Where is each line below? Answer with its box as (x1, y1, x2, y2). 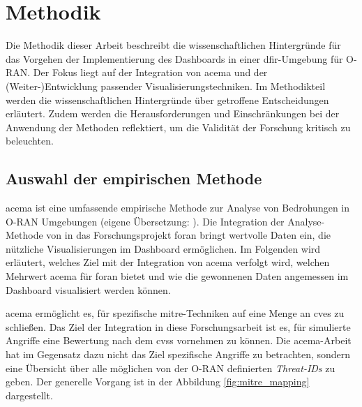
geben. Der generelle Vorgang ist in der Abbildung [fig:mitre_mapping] (6, 374, 310, 389)
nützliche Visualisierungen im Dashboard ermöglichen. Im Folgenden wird (6, 241, 321, 256)
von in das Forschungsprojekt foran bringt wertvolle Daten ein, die (46, 228, 331, 242)
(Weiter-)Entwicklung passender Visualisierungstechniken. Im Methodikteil (6, 78, 326, 93)
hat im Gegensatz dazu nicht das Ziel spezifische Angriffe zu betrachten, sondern (6, 347, 351, 362)
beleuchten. (6, 133, 54, 148)
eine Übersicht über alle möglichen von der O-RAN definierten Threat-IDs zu (6, 360, 335, 375)
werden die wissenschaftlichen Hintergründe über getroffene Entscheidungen (6, 92, 329, 107)
